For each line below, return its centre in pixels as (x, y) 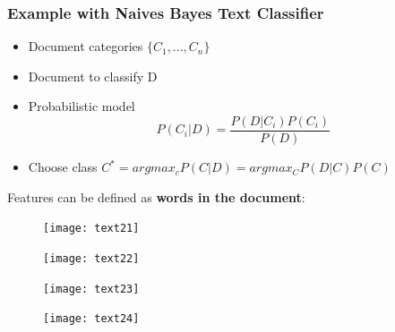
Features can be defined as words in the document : (156, 196)
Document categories (86, 46)
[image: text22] (91, 258)
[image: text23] (91, 289)
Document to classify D (93, 76)
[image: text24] (91, 319)
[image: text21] (91, 229)
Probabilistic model (82, 106)
